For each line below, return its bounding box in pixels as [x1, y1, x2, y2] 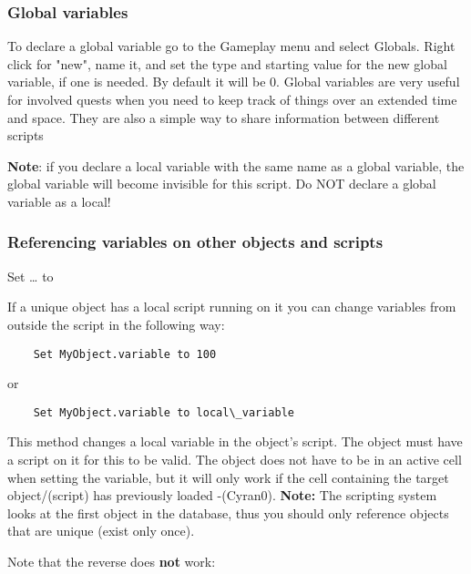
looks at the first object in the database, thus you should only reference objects [7, 503, 449, 522]
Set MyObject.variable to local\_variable [33, 405, 294, 419]
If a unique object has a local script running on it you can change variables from [7, 297, 456, 316]
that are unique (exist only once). [7, 521, 195, 540]
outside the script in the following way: [7, 314, 225, 333]
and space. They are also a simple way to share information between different [7, 108, 440, 127]
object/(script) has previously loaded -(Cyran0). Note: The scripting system [7, 486, 437, 505]
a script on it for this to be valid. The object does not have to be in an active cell [7, 450, 462, 469]
